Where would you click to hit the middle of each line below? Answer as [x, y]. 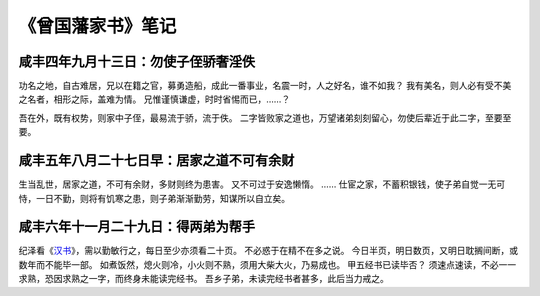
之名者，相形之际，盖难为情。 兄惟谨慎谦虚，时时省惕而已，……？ [154, 99]
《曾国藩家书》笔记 [97, 26]
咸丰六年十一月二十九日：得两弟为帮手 [136, 226]
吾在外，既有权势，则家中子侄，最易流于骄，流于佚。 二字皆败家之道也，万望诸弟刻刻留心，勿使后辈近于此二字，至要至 [265, 117]
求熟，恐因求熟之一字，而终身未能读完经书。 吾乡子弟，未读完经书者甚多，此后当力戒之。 [203, 279]
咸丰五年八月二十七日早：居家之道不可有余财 [156, 160]
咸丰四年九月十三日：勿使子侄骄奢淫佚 [136, 61]
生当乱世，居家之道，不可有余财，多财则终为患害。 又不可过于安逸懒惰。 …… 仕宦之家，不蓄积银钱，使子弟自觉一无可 [262, 184]
